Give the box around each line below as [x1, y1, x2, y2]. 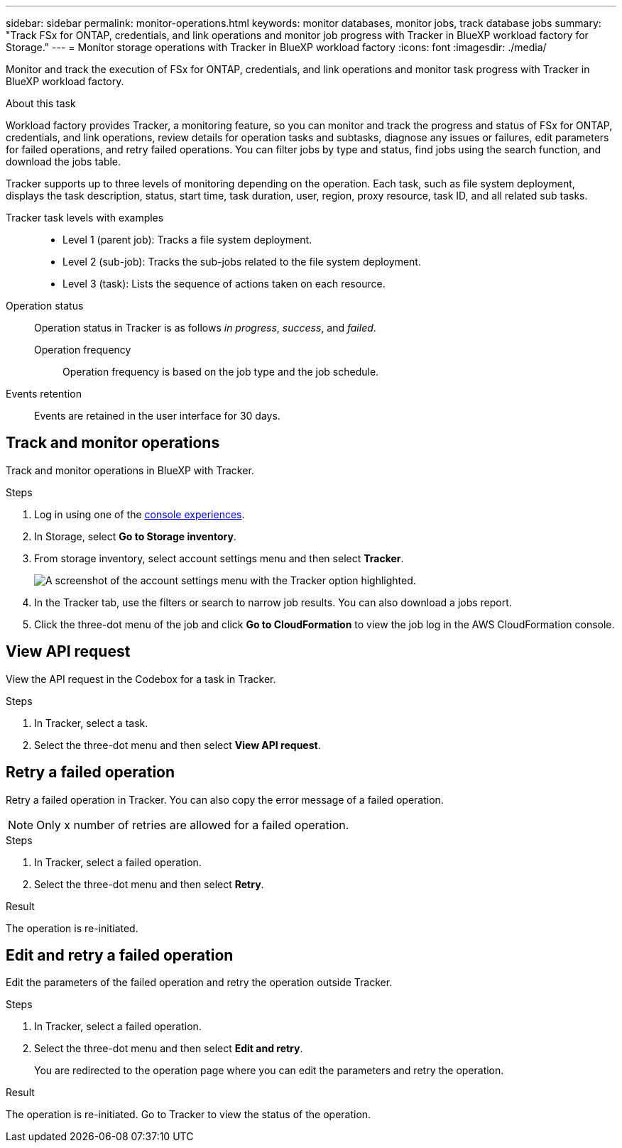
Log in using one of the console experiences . [34, 508, 245, 520]
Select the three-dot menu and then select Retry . [34, 878, 264, 890]
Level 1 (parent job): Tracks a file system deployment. [62, 234, 312, 246]
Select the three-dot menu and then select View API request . [34, 738, 321, 751]
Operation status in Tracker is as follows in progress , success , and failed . [34, 322, 376, 334]
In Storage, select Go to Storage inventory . [34, 530, 236, 542]
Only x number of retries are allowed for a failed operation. [36, 817, 349, 832]
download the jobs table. [6, 155, 121, 168]
